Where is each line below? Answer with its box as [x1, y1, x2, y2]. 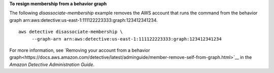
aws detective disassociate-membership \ [18, 29, 123, 35]
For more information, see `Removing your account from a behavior [9, 47, 150, 53]
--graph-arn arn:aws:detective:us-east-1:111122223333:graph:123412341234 [31, 36, 222, 42]
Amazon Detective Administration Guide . [9, 61, 95, 67]
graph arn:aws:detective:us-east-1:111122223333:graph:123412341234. [9, 17, 158, 23]
